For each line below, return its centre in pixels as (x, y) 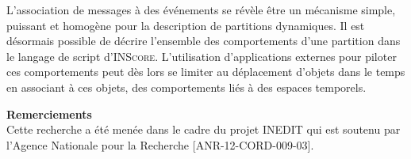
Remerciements (49, 114)
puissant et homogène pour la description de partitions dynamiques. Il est (186, 25)
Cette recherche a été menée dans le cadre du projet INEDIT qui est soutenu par (204, 129)
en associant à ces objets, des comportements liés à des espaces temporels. (186, 87)
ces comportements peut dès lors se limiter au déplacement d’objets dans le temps (206, 72)
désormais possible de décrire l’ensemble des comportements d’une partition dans (204, 41)
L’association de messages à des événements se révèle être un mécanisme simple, (201, 9)
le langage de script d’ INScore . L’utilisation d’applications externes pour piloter (202, 56)
